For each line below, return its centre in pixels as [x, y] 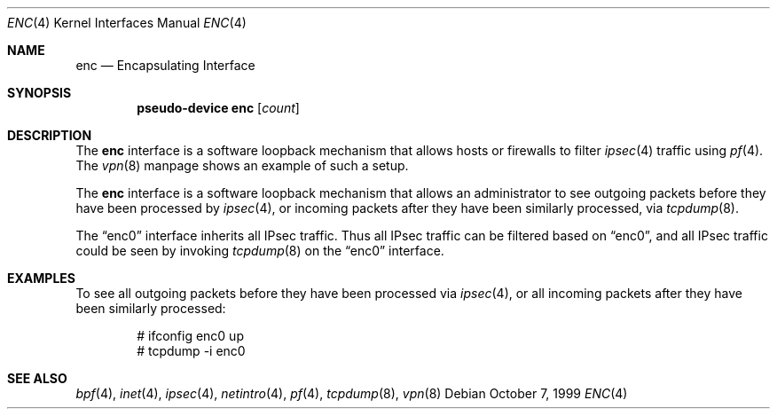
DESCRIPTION [50, 135]
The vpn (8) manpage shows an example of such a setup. [242, 165]
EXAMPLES [41, 278]
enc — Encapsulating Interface [165, 65]
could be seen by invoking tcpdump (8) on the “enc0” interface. [260, 251]
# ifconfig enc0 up [190, 336]
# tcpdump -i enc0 [191, 351]
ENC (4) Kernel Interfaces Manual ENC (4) [127, 23]
